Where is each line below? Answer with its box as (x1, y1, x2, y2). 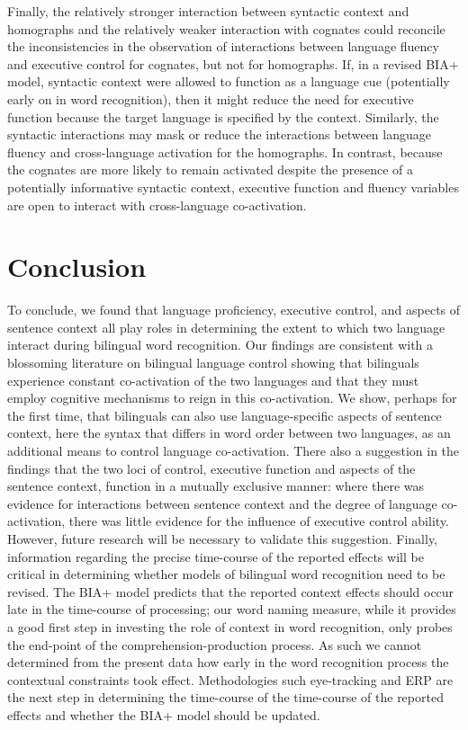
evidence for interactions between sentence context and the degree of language (7, 494, 437, 512)
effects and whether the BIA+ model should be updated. (7, 705, 320, 724)
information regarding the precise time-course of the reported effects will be (7, 547, 424, 565)
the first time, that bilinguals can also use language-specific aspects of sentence (7, 405, 442, 424)
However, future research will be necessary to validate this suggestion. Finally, (7, 529, 438, 547)
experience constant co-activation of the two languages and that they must (7, 370, 419, 389)
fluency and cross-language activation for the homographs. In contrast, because (7, 142, 443, 161)
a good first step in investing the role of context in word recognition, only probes (7, 617, 453, 636)
